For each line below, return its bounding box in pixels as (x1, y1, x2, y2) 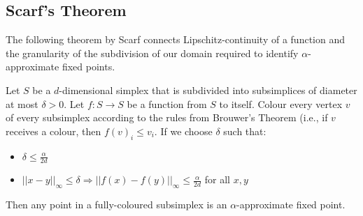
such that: (223, 123, 266, 138)
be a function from (127, 96, 207, 111)
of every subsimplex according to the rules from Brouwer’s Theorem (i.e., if (6, 110, 328, 125)
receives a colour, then (6, 123, 101, 138)
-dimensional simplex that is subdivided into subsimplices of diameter (59, 82, 357, 97)
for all (204, 172, 230, 187)
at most (6, 96, 38, 111)
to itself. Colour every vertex (219, 96, 343, 111)
